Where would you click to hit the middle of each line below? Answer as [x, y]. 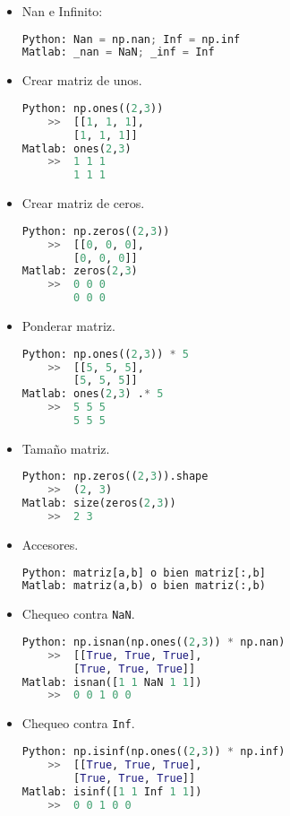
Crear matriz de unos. [82, 80]
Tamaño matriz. [66, 448]
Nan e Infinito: [62, 11]
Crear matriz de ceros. [83, 203]
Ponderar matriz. [68, 326]
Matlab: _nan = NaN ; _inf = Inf [118, 52]
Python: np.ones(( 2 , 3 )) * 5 [106, 354]
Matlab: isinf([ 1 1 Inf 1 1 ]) [112, 791]
